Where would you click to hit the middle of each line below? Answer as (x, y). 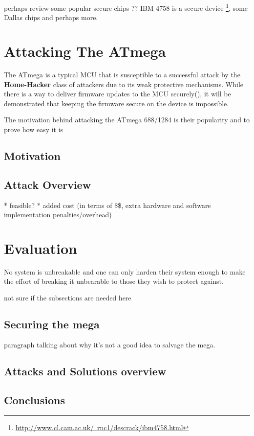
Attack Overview (48, 184)
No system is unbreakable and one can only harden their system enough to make (125, 271)
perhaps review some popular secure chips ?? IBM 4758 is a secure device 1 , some (126, 7)
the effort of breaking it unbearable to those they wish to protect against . (114, 281)
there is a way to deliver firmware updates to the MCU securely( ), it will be (117, 94)
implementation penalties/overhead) (58, 215)
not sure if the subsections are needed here (68, 298)
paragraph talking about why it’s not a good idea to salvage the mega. (110, 344)
